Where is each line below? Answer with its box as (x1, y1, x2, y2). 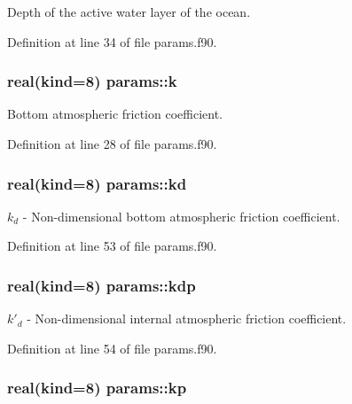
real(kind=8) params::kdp (7, 274, 196, 296)
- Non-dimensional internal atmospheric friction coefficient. (27, 309, 347, 328)
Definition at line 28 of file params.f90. (7, 135, 217, 152)
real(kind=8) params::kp (7, 377, 187, 399)
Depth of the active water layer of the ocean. (7, 3, 251, 20)
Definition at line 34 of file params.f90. (7, 32, 217, 50)
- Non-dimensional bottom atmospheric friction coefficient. (22, 206, 340, 225)
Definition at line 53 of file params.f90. (7, 237, 217, 255)
